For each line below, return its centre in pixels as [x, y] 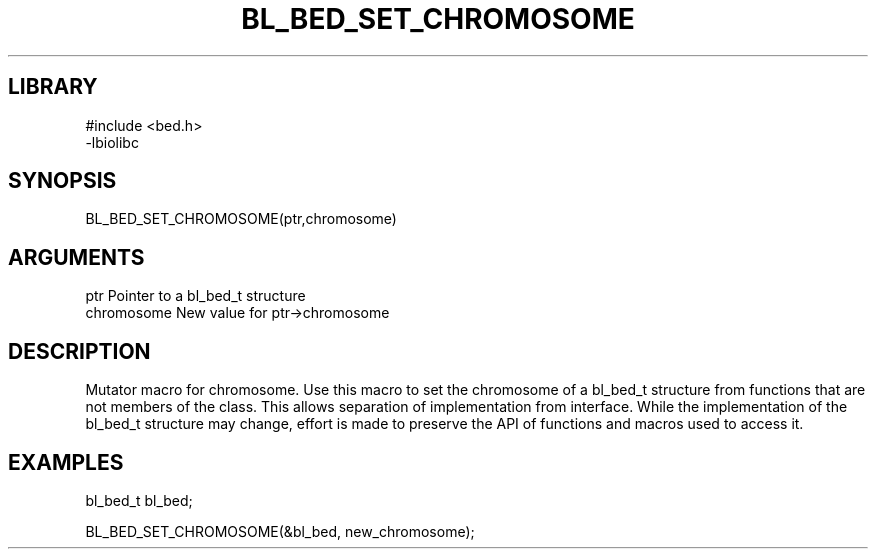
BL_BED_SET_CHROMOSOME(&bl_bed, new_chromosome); [280, 531]
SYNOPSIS [62, 181]
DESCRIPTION [79, 351]
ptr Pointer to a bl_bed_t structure [195, 296]
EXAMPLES [66, 462]
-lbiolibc [112, 142]
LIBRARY [53, 87]
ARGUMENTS [76, 257]
